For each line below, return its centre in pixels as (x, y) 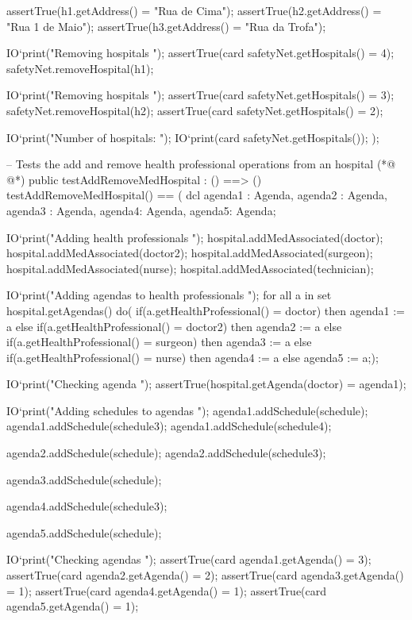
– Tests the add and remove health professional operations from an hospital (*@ (201, 164)
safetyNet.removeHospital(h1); (80, 68)
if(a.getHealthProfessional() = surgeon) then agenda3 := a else (159, 342)
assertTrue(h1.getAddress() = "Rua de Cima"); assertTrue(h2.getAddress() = (194, 10)
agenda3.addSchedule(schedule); (84, 479)
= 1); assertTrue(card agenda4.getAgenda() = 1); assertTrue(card (167, 590)
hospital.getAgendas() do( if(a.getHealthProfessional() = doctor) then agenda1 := (206, 310)
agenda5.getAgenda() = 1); (73, 606)
